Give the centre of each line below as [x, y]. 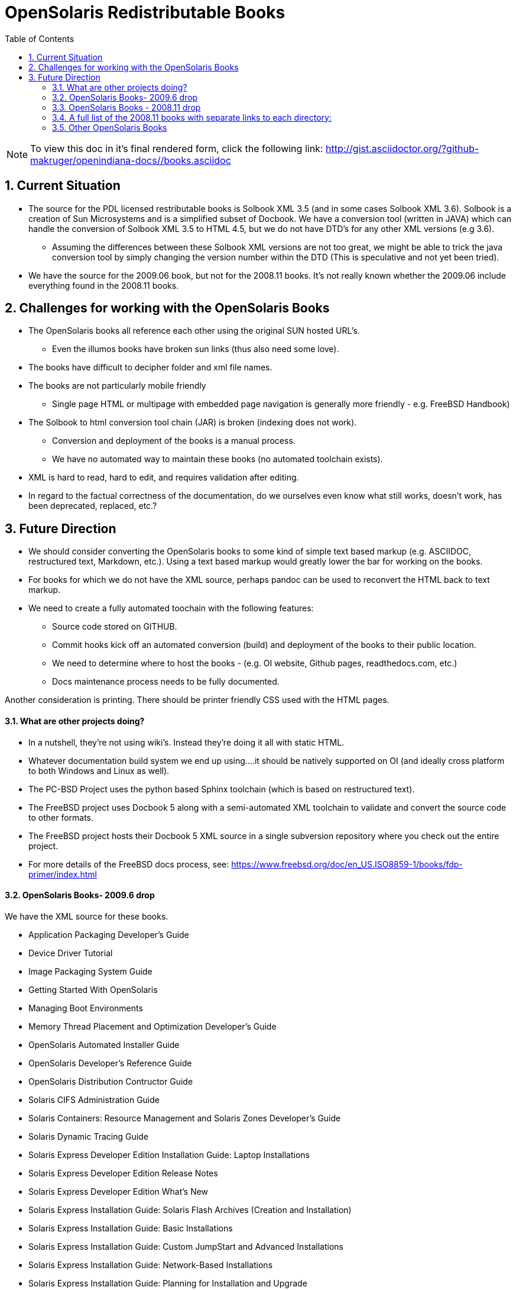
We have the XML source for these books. [87, 916]
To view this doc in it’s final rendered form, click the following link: [177, 148]
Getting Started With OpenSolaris [93, 989]
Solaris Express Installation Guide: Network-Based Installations [151, 1265]
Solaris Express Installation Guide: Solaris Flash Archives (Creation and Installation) [190, 1210]
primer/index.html [63, 874]
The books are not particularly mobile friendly [117, 386]
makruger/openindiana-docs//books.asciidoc [131, 160]
